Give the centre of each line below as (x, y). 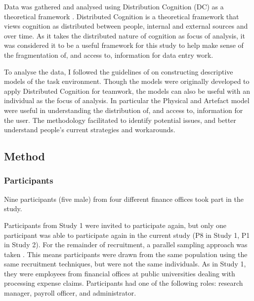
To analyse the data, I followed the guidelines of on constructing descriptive (119, 71)
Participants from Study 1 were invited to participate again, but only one (115, 225)
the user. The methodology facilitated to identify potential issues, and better (120, 120)
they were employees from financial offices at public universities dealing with (120, 273)
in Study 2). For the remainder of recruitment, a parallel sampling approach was (126, 245)
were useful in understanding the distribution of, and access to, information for (124, 110)
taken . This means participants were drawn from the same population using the (126, 254)
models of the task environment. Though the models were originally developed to (127, 81)
